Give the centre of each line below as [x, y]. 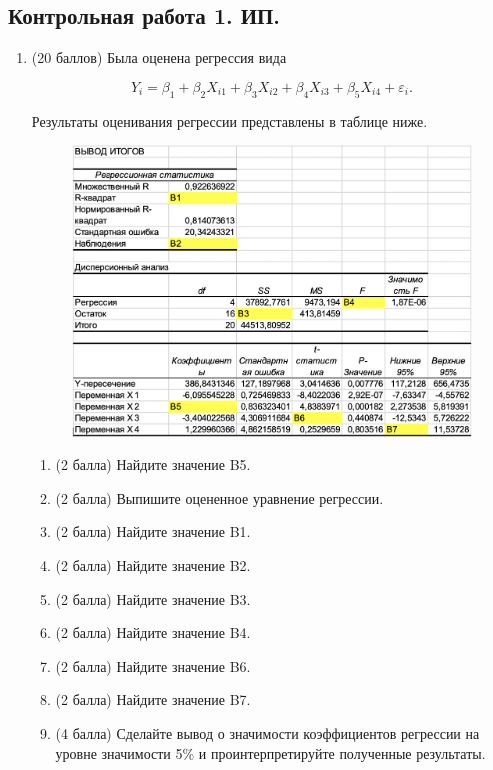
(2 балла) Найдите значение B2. [153, 565]
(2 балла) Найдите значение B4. [153, 632]
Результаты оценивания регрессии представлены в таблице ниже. [229, 120]
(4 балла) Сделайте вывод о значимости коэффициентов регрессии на [267, 732]
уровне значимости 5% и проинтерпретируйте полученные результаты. [270, 752]
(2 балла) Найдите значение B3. [153, 598]
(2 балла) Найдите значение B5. [153, 464]
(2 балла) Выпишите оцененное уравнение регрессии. [219, 497]
